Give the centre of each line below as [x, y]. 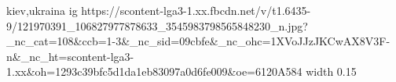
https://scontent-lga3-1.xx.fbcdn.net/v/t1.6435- [196, 10]
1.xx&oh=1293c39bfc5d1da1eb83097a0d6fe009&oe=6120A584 [154, 71]
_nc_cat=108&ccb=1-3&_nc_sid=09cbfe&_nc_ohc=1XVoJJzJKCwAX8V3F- [198, 41]
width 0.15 [331, 71]
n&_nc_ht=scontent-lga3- [70, 56]
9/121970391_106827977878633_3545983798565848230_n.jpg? [157, 25]
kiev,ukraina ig [42, 10]
